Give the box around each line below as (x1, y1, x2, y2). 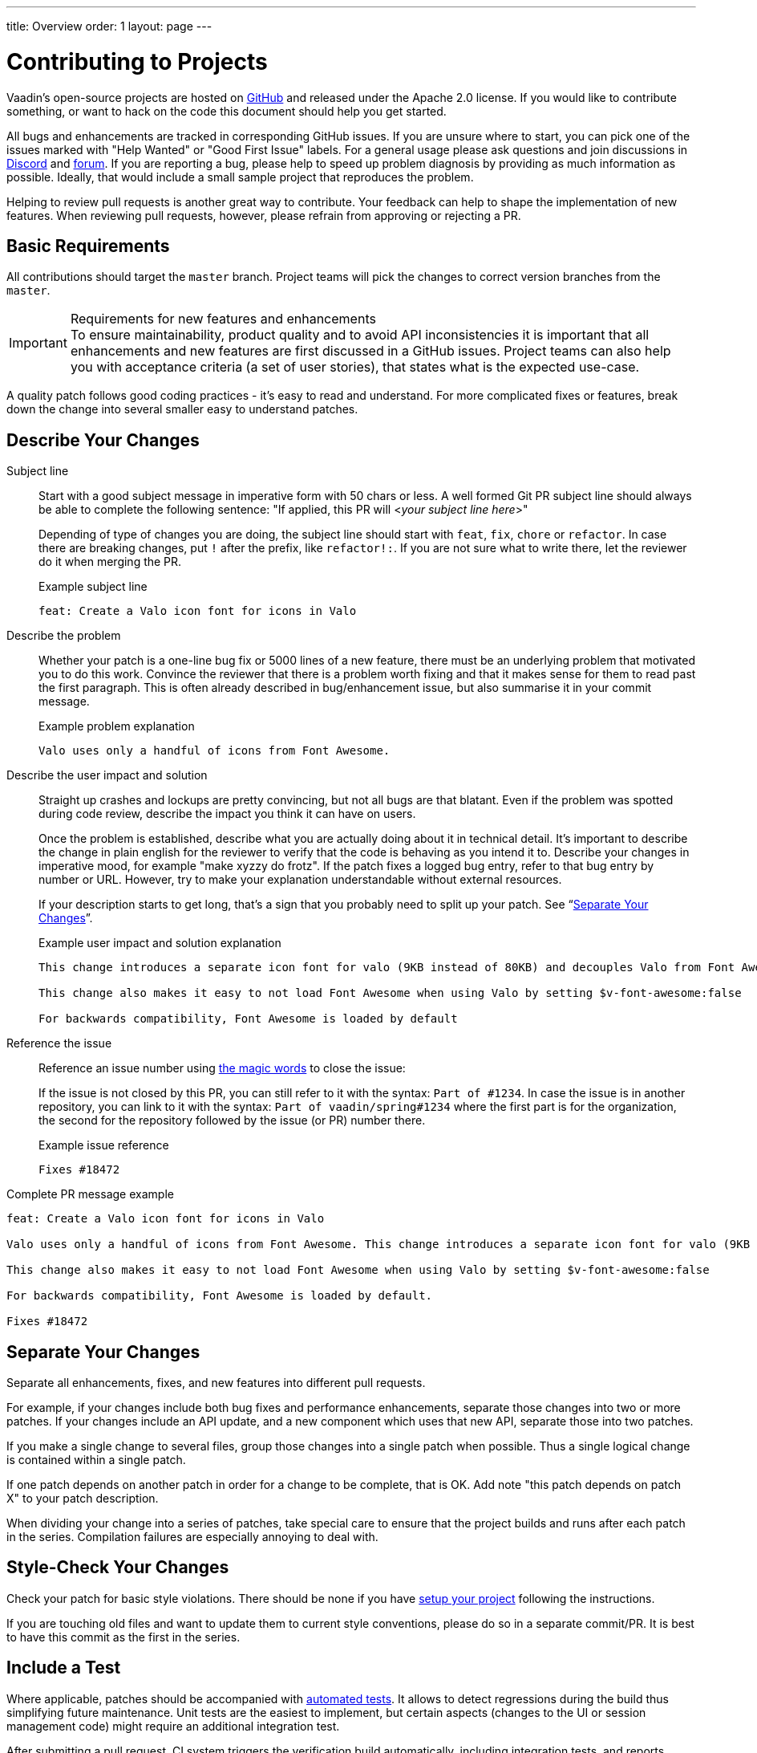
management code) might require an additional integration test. (6, 1718, 340, 1733)
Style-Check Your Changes (6, 1557, 229, 1578)
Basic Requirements (6, 235, 170, 256)
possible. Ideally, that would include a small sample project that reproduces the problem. (6, 169, 474, 184)
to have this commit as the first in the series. (6, 1629, 241, 1644)
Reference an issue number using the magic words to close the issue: (38, 1061, 406, 1076)
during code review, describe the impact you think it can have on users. (38, 807, 416, 821)
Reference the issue (6, 1036, 112, 1051)
